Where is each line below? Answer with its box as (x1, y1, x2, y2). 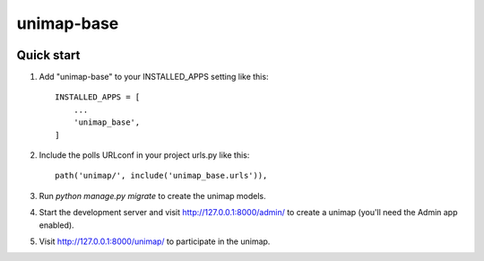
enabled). (39, 220, 75, 231)
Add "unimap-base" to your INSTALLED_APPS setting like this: (39, 72, 269, 83)
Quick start (16, 48, 81, 63)
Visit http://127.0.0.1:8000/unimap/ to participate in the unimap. (39, 236, 271, 247)
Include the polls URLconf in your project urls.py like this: (39, 150, 250, 161)
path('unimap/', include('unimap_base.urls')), (55, 170, 268, 181)
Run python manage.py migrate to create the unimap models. (39, 190, 266, 201)
